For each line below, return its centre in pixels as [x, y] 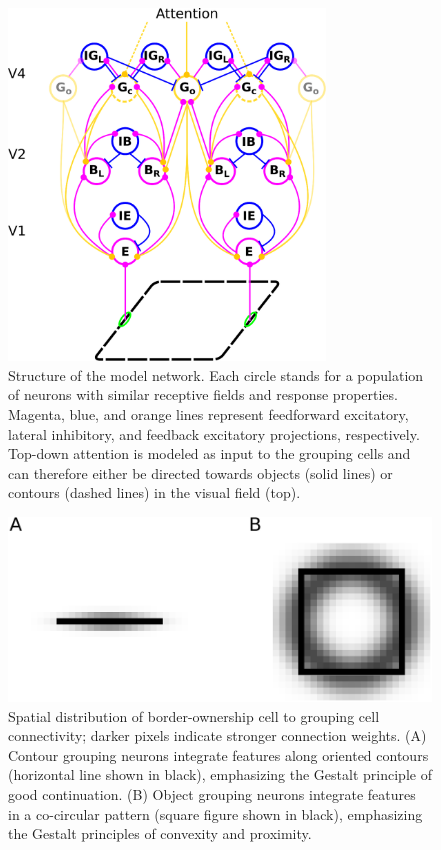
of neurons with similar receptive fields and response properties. [203, 394]
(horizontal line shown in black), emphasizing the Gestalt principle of [220, 774]
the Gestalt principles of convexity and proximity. [160, 833]
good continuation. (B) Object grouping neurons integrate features [212, 793]
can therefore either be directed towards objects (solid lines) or [200, 472]
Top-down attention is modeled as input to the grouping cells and [209, 453]
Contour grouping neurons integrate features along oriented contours [218, 754]
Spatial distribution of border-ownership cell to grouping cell [194, 715]
